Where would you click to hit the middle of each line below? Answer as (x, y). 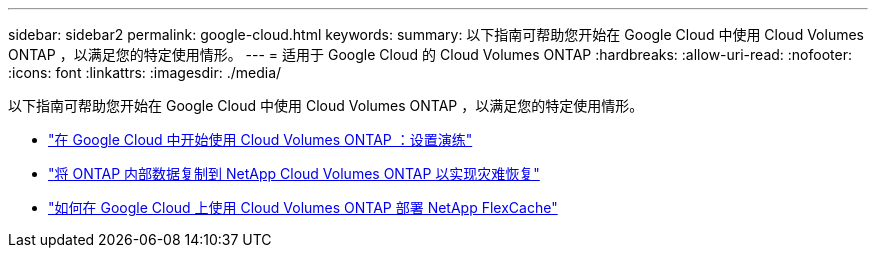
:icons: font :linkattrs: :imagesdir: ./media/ (145, 72)
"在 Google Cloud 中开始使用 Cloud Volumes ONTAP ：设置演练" (260, 139)
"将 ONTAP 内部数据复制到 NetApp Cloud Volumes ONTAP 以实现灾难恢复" (294, 173)
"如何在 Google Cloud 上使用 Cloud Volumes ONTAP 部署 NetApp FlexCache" (303, 207)
